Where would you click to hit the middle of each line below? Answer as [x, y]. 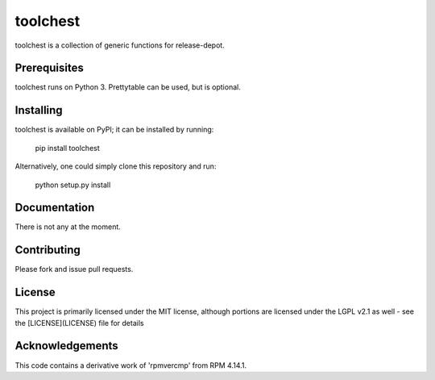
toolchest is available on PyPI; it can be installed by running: [114, 130]
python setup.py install [73, 185]
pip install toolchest [67, 148]
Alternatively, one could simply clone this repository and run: [116, 166]
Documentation [55, 208]
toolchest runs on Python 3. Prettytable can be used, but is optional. [128, 87]
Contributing [48, 250]
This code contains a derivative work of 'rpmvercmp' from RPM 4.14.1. [131, 365]
